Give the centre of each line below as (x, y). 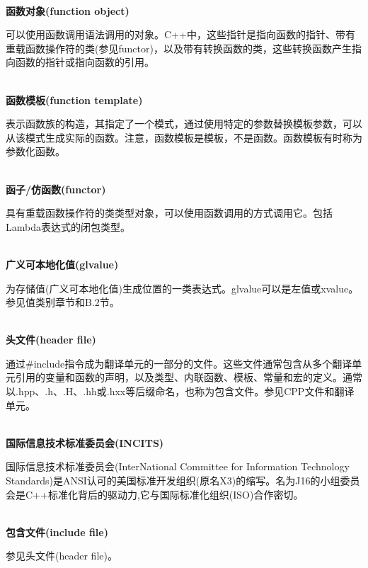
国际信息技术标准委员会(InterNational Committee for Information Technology (178, 466)
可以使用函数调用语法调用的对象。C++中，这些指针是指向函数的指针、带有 (180, 34)
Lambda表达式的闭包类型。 (68, 226)
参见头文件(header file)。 (62, 556)
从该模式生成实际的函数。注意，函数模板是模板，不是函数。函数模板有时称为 (184, 137)
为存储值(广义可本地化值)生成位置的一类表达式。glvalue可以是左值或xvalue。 (182, 288)
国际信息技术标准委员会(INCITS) (85, 442)
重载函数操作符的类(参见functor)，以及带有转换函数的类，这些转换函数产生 (179, 48)
